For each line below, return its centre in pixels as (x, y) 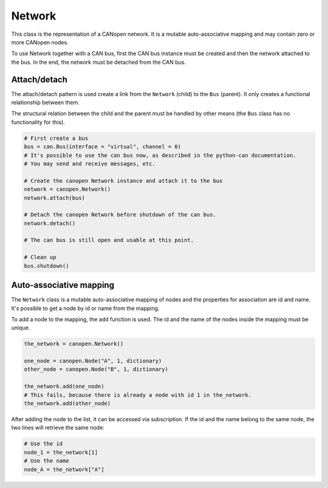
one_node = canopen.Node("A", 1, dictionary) (93, 361)
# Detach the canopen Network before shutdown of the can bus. (120, 215)
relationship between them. (46, 103)
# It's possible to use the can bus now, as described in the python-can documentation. (160, 155)
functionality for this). (38, 122)
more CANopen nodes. (40, 42)
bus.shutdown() (46, 266)
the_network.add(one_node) (64, 387)
